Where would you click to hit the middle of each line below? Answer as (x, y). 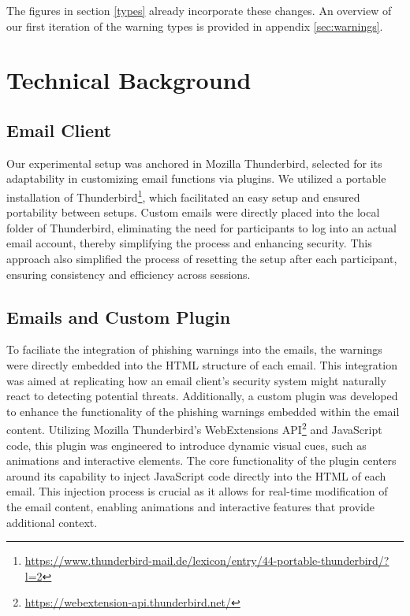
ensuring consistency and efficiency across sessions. (129, 274)
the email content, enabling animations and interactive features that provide (190, 506)
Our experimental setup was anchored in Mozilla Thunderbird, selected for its (194, 163)
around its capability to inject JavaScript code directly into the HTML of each (196, 475)
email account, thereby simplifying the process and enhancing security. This (189, 243)
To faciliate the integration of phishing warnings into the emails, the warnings (194, 349)
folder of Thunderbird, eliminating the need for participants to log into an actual (202, 227)
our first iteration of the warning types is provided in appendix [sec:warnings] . (195, 26)
